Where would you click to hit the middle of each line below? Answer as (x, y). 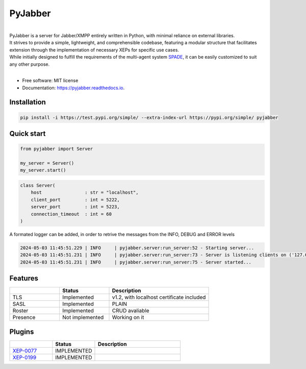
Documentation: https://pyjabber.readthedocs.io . (73, 88)
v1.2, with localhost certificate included (159, 297)
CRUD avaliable (131, 311)
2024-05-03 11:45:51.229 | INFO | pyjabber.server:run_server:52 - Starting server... (137, 248)
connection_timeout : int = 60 (71, 214)
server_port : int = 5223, (75, 207)
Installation (28, 102)
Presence (24, 318)
